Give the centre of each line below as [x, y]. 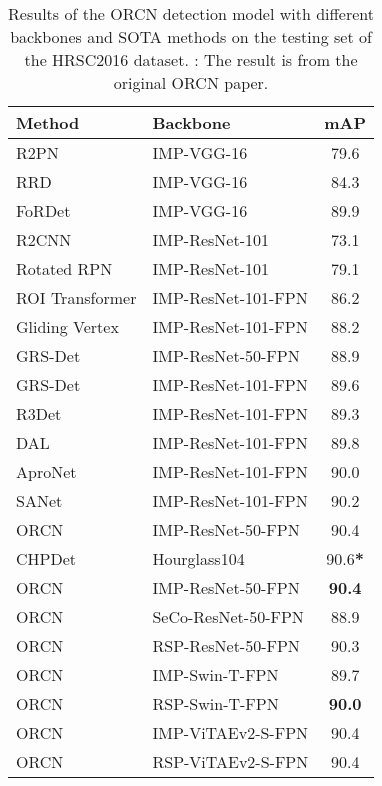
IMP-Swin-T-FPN [215, 674]
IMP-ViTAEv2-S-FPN [230, 732]
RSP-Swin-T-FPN [215, 703]
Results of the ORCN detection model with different [191, 13]
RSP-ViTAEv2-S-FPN [230, 761]
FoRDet [43, 210]
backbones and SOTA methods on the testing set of [191, 36]
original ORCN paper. [191, 82]
